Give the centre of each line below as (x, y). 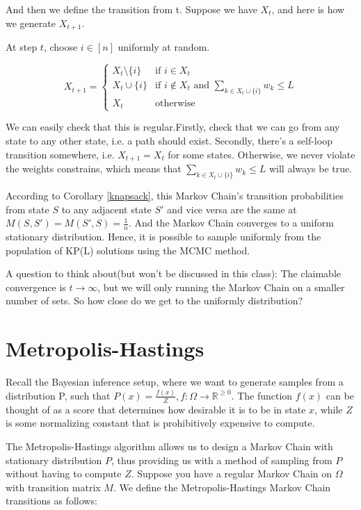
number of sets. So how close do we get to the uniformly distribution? (154, 301)
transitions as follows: (51, 501)
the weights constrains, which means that (94, 168)
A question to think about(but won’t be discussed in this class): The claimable (173, 273)
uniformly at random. (164, 47)
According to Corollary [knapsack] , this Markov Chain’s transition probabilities (175, 195)
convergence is (36, 287)
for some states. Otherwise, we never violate (262, 154)
